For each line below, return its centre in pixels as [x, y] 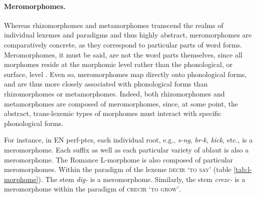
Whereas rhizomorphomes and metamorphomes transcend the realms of [114, 25]
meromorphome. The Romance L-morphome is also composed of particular [119, 159]
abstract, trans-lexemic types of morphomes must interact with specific [113, 113]
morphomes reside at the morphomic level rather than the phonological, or [118, 64]
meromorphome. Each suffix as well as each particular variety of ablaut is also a [126, 149]
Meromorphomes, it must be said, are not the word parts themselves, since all [123, 54]
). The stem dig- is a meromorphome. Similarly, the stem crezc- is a [142, 179]
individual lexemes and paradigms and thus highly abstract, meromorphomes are [128, 35]
